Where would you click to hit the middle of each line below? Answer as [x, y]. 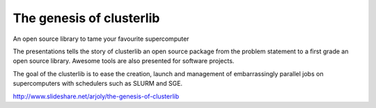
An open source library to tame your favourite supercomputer [101, 39]
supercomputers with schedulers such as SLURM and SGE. [98, 84]
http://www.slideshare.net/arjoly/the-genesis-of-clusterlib [96, 96]
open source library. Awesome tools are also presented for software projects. [124, 61]
